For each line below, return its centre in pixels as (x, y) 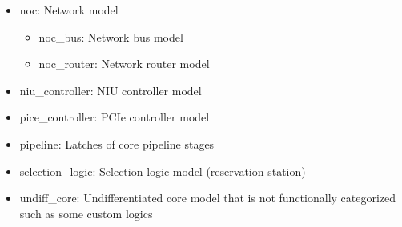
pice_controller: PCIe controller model (115, 117)
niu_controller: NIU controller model (111, 90)
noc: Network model (69, 10)
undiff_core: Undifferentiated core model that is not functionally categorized (208, 198)
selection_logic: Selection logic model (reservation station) (163, 171)
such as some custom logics (86, 213)
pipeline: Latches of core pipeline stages (117, 143)
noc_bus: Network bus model (111, 36)
